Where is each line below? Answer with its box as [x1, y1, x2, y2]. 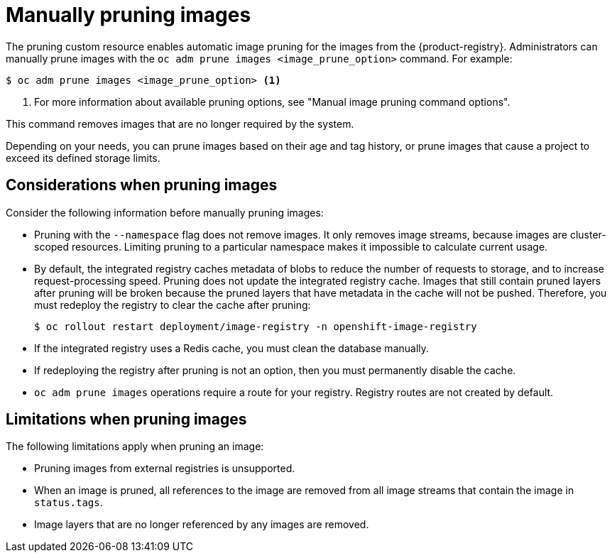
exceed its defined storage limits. [6, 151, 160, 164]
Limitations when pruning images [6, 410, 247, 429]
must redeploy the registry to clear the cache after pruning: [34, 298, 311, 311]
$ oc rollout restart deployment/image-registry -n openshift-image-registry [34, 320, 477, 332]
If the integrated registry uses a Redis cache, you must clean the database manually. [34, 341, 430, 354]
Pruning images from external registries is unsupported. [34, 462, 295, 475]
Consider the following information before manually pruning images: [6, 206, 324, 219]
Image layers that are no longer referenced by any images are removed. [34, 518, 369, 531]
